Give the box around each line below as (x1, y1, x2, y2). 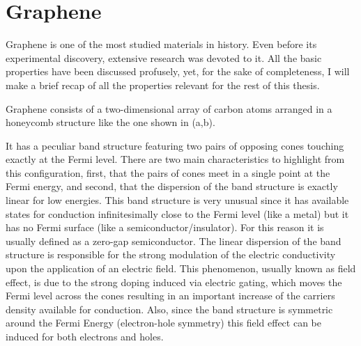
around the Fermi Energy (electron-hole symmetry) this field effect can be (6, 315, 321, 330)
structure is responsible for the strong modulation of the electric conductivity (6, 247, 336, 262)
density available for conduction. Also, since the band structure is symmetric (6, 301, 333, 316)
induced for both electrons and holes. (6, 329, 164, 343)
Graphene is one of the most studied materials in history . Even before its (6, 37, 317, 52)
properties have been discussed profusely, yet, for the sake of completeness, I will (6, 64, 350, 79)
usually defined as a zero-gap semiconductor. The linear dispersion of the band (6, 233, 341, 248)
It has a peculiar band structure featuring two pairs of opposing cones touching (6, 138, 344, 152)
